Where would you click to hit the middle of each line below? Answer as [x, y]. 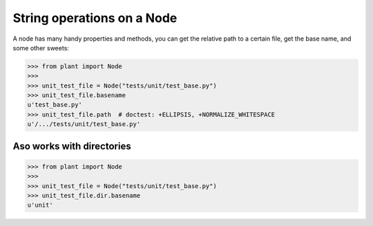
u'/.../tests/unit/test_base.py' [84, 124]
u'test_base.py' [55, 105]
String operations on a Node [95, 18]
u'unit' [40, 205]
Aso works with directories [72, 146]
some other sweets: [41, 48]
